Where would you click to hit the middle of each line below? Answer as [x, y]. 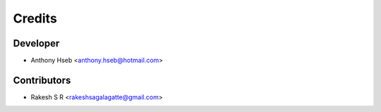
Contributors [42, 80]
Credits [35, 18]
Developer [36, 43]
